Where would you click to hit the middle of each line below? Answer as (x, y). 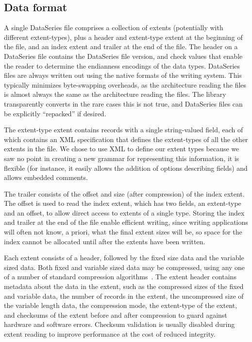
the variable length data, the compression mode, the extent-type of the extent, (121, 305)
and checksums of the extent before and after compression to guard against (116, 315)
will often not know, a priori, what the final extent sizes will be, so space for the (123, 232)
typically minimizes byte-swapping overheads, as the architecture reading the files (125, 84)
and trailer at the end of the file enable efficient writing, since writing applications (126, 222)
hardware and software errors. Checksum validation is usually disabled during (119, 324)
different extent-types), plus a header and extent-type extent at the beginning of (123, 37)
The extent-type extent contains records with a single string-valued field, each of (124, 130)
